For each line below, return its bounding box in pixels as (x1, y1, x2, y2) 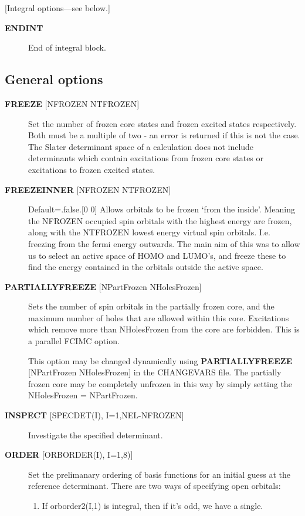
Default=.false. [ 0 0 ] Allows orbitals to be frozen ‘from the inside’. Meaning (28, 203, 295, 215)
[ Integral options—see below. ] (5, 2, 110, 14)
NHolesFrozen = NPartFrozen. (28, 389, 138, 401)
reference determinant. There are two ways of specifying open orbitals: (28, 480, 281, 492)
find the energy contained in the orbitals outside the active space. (28, 261, 263, 273)
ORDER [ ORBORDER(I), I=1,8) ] (5, 448, 133, 461)
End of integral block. (28, 41, 106, 54)
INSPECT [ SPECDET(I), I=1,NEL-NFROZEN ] (5, 409, 184, 421)
